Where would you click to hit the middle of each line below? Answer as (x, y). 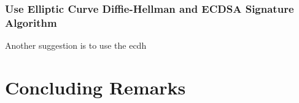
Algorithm (31, 22)
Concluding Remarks (95, 87)
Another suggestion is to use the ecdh (76, 45)
